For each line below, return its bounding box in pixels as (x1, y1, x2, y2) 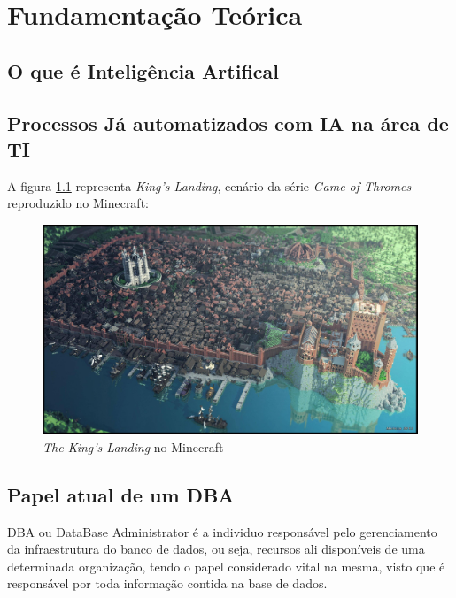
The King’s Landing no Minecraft (43, 437, 224, 456)
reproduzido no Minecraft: (7, 194, 149, 212)
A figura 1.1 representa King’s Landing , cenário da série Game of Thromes (7, 176, 412, 195)
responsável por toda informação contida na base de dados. (7, 574, 328, 593)
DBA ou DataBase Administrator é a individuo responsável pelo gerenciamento (7, 522, 437, 540)
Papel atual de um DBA (7, 480, 235, 508)
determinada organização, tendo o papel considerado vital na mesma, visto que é (7, 556, 445, 575)
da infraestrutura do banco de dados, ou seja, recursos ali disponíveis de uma (7, 540, 425, 558)
